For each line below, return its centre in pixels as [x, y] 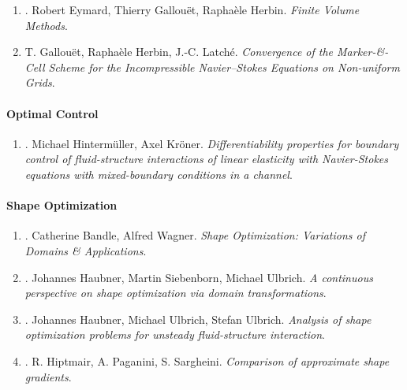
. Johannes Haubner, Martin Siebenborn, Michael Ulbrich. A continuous [199, 277]
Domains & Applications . [86, 250]
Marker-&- [363, 52]
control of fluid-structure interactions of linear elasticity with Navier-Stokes [207, 159]
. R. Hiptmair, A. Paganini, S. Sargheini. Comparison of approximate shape [207, 360]
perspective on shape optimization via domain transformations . [175, 293]
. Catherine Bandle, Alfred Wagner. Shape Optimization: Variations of [195, 235]
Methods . [46, 25]
